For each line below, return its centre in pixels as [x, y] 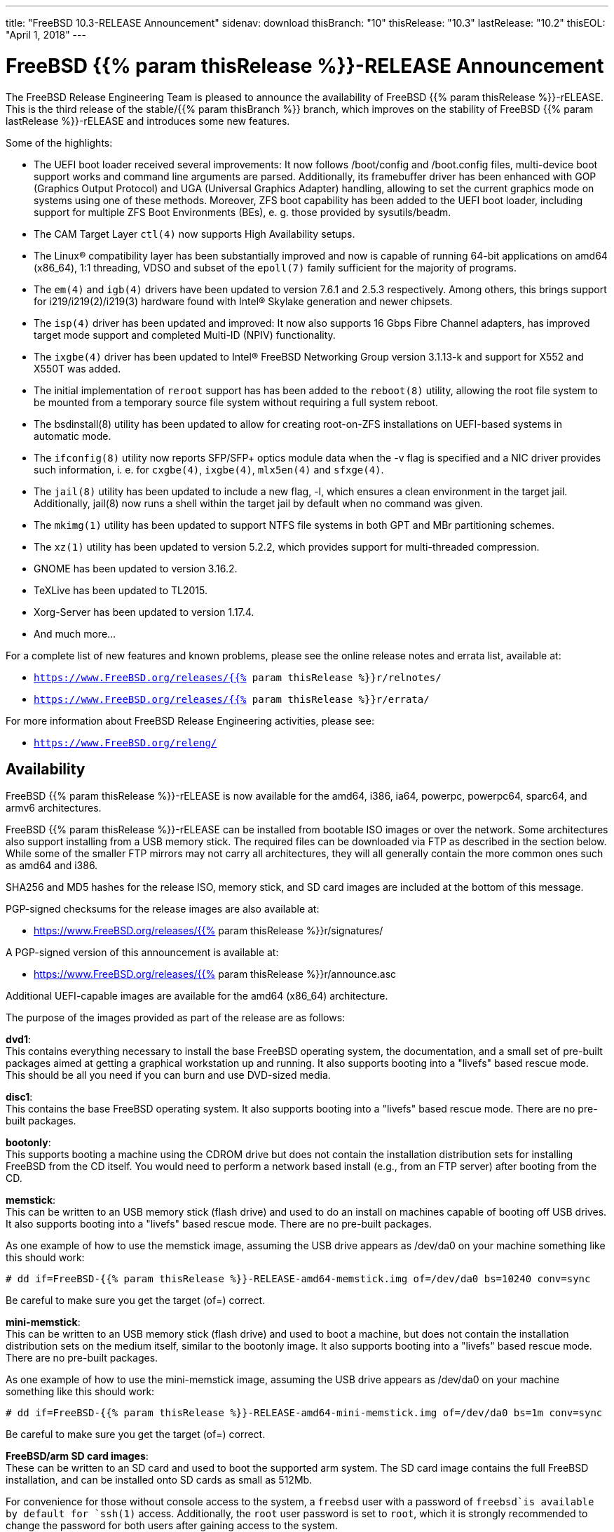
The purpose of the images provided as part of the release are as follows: [176, 1018]
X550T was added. [77, 368]
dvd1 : [19, 1040]
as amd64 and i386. [52, 866]
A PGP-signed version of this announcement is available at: [142, 953]
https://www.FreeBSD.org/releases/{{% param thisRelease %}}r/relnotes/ [238, 677]
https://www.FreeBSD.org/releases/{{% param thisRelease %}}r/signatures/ [209, 931]
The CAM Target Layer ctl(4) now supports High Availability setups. [195, 234]
